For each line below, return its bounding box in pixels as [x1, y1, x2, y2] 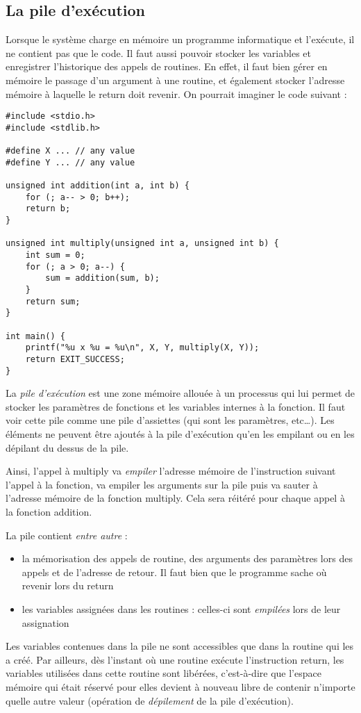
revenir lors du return [22, 578, 114, 593]
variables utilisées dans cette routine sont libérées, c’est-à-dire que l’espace [6, 666, 321, 680]
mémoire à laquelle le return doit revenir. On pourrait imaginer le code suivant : [6, 86, 347, 101]
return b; [25, 204, 71, 214]
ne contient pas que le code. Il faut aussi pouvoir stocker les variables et [6, 45, 311, 60]
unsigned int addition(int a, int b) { [6, 181, 190, 191]
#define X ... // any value [6, 146, 135, 156]
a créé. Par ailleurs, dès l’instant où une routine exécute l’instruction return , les [6, 652, 344, 666]
